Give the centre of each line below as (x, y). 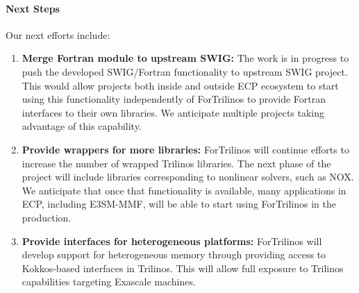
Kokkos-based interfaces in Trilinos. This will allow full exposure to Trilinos (183, 268)
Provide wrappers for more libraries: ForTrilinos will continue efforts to (185, 149)
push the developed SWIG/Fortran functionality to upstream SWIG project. (185, 71)
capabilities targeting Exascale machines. (109, 282)
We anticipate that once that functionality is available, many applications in (184, 190)
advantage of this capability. (82, 126)
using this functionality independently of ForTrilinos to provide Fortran (174, 99)
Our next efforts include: (58, 34)
